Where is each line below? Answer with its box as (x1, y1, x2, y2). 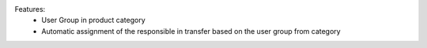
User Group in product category (41, 16, 145, 25)
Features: (14, 5, 46, 13)
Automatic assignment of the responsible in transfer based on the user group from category (41, 26, 341, 35)
